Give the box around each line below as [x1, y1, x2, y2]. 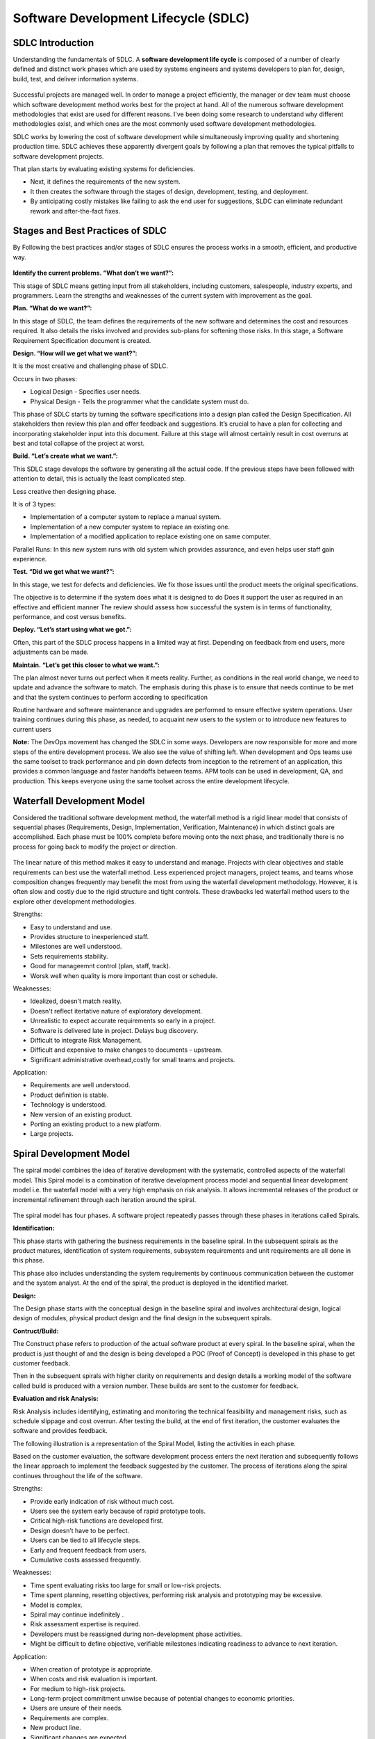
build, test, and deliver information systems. [12, 74, 138, 83]
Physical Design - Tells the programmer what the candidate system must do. [30, 397, 249, 406]
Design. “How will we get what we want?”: [12, 348, 137, 358]
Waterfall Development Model [12, 795, 145, 807]
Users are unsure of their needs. [30, 1704, 123, 1713]
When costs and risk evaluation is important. [30, 1675, 158, 1683]
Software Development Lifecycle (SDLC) [12, 10, 250, 26]
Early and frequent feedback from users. [30, 1546, 147, 1554]
